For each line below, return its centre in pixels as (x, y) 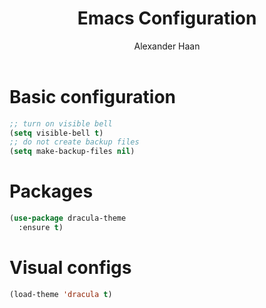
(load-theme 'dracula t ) (61, 294)
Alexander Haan (167, 46)
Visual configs (70, 268)
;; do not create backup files (74, 142)
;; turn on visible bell (61, 123)
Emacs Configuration (167, 18)
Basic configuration (93, 96)
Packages (51, 191)
